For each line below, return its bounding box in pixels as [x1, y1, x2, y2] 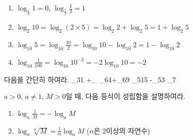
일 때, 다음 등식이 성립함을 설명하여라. [66, 91, 185, 101]
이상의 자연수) [106, 125, 150, 135]
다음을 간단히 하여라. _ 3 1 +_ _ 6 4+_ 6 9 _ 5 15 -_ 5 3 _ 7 [4, 74, 176, 84]
